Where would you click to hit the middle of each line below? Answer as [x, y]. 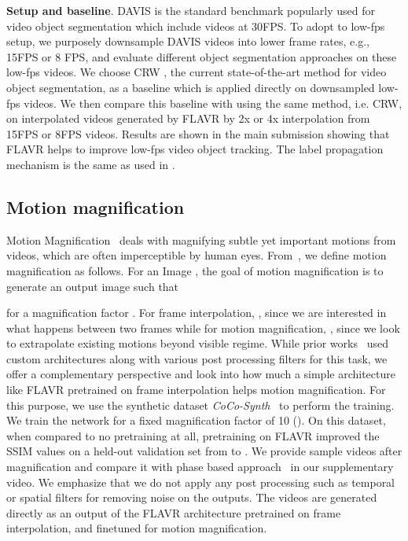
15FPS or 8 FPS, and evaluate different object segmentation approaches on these [202, 56]
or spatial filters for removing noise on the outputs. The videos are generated [192, 497]
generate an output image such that [93, 286]
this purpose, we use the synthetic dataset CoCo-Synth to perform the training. [200, 405]
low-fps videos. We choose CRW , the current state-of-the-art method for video [197, 72]
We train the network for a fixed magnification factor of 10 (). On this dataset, [196, 420]
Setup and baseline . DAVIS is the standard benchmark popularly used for [191, 10]
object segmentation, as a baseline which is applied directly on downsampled [191, 87]
